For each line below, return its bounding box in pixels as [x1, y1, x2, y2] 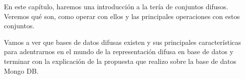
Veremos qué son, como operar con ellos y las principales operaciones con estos [4, 11, 240, 21]
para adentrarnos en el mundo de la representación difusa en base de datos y [4, 46, 234, 57]
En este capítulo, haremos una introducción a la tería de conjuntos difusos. [4, 1, 228, 11]
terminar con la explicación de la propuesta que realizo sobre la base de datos [4, 56, 236, 66]
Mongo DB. [4, 65, 39, 76]
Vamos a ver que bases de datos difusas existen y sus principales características [4, 37, 241, 47]
